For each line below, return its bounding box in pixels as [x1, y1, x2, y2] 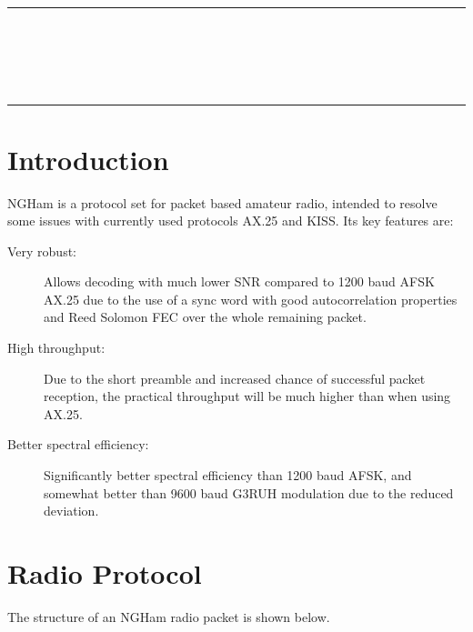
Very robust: [7, 241, 77, 260]
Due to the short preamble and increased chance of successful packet [44, 368, 426, 387]
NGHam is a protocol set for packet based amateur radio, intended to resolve [7, 193, 438, 212]
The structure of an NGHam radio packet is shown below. [7, 607, 330, 626]
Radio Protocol [7, 555, 202, 591]
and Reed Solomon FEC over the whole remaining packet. [44, 307, 367, 326]
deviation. [44, 501, 99, 520]
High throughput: [7, 338, 106, 357]
